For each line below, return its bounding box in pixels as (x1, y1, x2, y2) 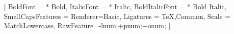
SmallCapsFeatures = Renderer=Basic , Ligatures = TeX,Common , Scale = (4, 11, 231, 21)
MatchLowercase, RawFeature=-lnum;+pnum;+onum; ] (4, 20, 171, 31)
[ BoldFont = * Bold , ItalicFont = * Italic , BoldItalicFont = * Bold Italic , (4, 1, 227, 11)
